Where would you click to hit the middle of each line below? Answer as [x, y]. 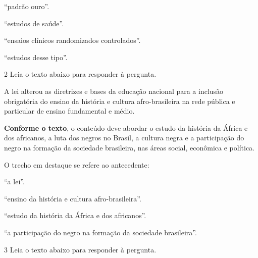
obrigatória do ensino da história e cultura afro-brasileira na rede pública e [120, 101]
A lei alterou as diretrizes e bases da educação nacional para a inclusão [114, 91]
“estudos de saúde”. [34, 23]
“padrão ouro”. [27, 6]
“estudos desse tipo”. [36, 57]
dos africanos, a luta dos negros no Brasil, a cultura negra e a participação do [124, 138]
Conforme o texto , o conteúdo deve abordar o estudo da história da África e [126, 127]
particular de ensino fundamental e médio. [69, 111]
